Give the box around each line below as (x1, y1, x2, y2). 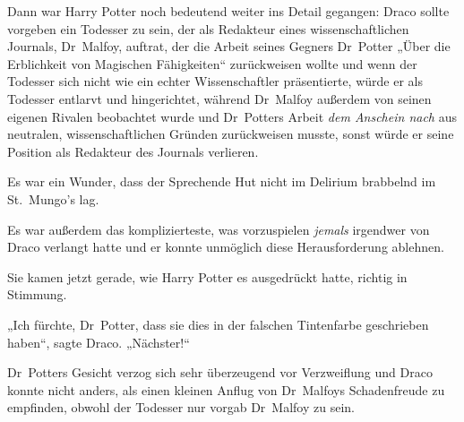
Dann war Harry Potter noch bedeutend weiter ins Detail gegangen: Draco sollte (7, 2, 450, 20)
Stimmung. (7, 285, 67, 304)
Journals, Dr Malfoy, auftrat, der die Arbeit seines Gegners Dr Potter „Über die (7, 37, 451, 56)
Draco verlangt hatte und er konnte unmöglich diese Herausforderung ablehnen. (7, 237, 444, 256)
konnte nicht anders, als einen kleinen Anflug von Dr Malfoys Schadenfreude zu (7, 380, 445, 399)
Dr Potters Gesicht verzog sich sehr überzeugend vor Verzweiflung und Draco (7, 363, 433, 382)
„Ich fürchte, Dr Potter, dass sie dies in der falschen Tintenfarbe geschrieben (7, 314, 429, 333)
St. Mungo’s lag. (7, 189, 99, 208)
